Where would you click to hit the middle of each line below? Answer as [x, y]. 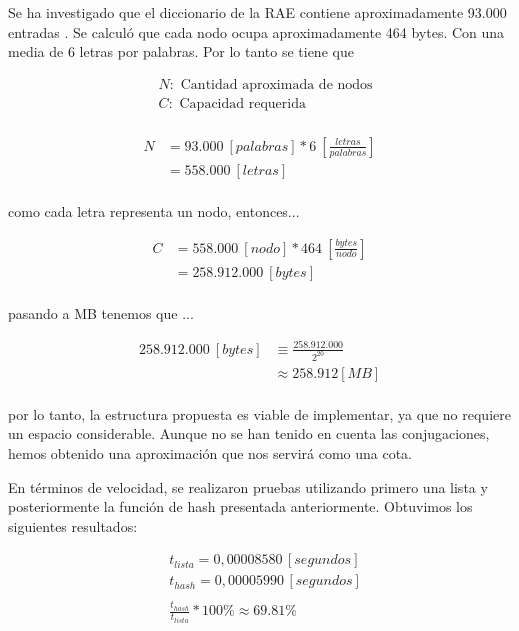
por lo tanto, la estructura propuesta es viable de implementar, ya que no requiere [259, 413]
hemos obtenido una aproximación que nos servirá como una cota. [210, 452]
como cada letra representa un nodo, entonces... [154, 210]
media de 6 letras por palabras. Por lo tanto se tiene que [181, 51]
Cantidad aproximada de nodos [276, 84]
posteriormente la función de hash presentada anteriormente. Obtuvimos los [240, 506]
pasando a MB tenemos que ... [101, 312]
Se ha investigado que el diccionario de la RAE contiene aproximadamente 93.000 [257, 12]
